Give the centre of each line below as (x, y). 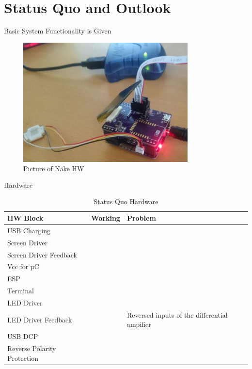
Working (105, 218)
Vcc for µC (23, 266)
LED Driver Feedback (40, 319)
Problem (141, 218)
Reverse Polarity (32, 348)
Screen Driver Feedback (42, 254)
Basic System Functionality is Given (58, 31)
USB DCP (23, 336)
